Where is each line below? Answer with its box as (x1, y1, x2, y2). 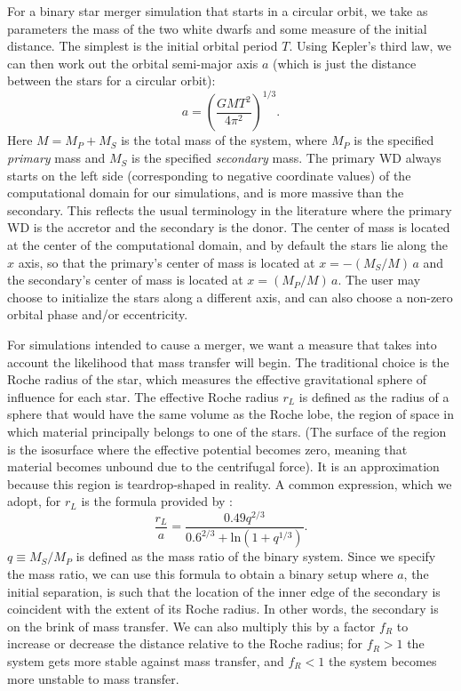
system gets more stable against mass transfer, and (7, 651, 284, 670)
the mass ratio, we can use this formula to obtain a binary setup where (7, 565, 393, 583)
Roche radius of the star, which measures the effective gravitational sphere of (7, 370, 427, 389)
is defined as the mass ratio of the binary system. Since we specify (76, 547, 436, 566)
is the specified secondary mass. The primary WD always (131, 149, 441, 167)
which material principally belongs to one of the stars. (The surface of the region (7, 422, 447, 440)
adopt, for (7, 492, 61, 510)
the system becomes (328, 651, 437, 670)
